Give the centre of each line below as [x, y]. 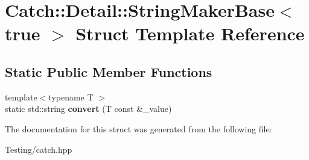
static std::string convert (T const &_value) [88, 109]
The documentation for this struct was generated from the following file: [139, 128]
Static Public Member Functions [109, 71]
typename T [71, 97]
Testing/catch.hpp [39, 149]
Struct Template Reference [190, 33]
